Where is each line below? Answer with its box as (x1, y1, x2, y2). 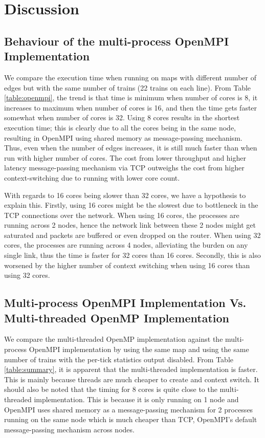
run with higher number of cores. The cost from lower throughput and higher (4, 152, 247, 163)
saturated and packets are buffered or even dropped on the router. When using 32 (4, 229, 261, 240)
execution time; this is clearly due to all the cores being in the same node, (4, 122, 236, 133)
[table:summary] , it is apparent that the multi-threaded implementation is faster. (4, 364, 258, 375)
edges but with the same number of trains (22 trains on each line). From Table (4, 82, 251, 93)
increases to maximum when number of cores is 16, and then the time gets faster (4, 102, 257, 113)
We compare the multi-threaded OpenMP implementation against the (4, 334, 223, 344)
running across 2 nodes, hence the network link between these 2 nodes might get (4, 220, 256, 230)
